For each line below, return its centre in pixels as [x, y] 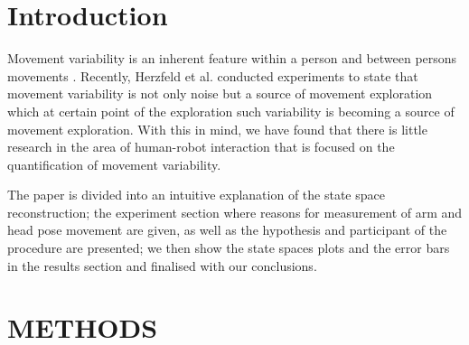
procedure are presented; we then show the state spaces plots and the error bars [229, 248]
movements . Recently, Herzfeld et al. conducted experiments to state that [213, 75]
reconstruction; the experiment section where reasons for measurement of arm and [235, 212]
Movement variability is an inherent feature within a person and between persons [232, 58]
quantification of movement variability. [114, 164]
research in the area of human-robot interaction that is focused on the [201, 147]
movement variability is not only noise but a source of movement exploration [220, 93]
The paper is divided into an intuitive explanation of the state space [196, 195]
